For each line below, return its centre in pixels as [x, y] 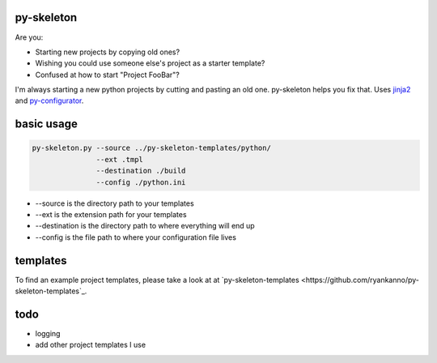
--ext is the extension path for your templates [111, 215]
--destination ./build [141, 171]
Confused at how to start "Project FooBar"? [107, 75]
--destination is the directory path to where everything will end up [145, 226]
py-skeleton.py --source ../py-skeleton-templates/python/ [151, 148]
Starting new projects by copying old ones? [108, 52]
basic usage [47, 124]
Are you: [29, 37]
